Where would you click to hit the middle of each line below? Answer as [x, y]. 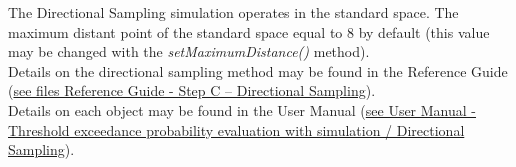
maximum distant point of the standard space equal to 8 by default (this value [249, 31]
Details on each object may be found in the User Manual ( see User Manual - [242, 109]
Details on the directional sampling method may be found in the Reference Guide [258, 70]
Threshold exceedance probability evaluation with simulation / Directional [236, 129]
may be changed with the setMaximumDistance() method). [189, 51]
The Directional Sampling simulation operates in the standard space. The [233, 12]
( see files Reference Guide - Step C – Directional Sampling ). [192, 90]
